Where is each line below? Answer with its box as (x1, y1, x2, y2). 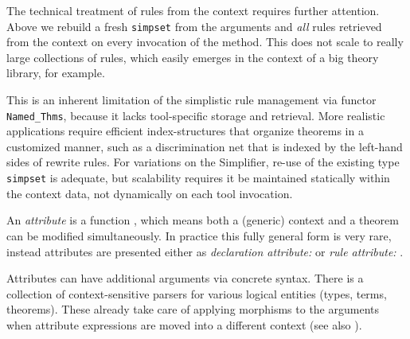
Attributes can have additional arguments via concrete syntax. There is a (6, 270, 364, 286)
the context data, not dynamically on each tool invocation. (6, 185, 293, 201)
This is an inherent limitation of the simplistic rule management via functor (6, 92, 377, 108)
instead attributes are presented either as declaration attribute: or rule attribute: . (6, 243, 404, 259)
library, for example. (6, 64, 105, 81)
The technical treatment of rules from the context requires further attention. (6, 2, 380, 18)
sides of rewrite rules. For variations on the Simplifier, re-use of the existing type (6, 154, 400, 170)
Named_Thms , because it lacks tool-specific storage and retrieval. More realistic (6, 107, 385, 123)
